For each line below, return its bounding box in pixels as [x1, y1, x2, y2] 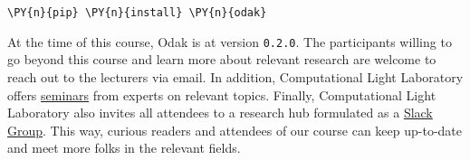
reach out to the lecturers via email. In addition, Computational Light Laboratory [7, 67, 464, 86]
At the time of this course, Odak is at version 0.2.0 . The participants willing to [7, 32, 452, 51]
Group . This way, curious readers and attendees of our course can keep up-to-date [7, 120, 462, 139]
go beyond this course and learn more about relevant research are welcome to [7, 50, 436, 69]
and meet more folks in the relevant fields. [7, 138, 241, 157]
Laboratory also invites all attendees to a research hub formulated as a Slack [7, 103, 433, 122]
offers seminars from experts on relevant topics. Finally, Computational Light [7, 85, 436, 104]
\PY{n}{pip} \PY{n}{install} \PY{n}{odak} [7, 6, 267, 19]
